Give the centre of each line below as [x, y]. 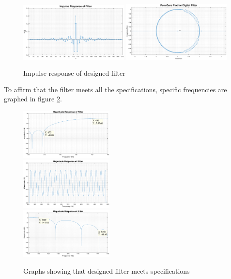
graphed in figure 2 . [33, 99]
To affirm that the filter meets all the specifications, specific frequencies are [115, 89]
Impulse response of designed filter [74, 73]
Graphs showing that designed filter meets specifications [107, 271]
